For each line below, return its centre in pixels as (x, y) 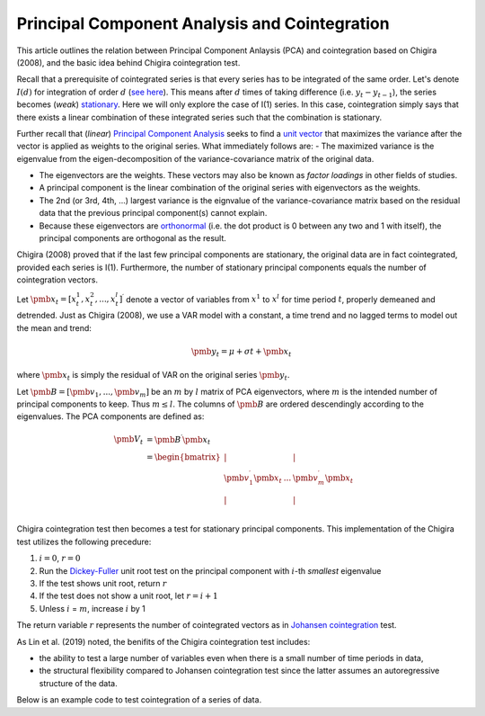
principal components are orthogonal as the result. (132, 238)
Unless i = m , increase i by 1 (92, 608)
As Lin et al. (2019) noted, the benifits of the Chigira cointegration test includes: (163, 641)
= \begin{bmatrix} (183, 457)
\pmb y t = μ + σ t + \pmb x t (241, 353)
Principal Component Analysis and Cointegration (203, 23)
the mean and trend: (54, 327)
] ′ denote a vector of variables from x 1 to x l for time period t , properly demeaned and (277, 299)
